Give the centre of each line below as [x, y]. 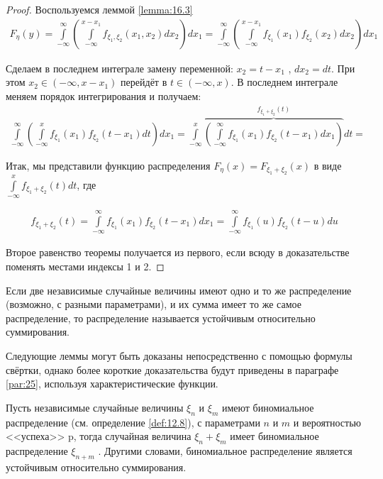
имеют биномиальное [268, 407]
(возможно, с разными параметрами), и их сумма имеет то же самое [154, 304]
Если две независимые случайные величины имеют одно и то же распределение [179, 290]
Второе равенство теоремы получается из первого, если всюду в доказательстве [178, 252]
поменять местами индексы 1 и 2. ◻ [85, 266]
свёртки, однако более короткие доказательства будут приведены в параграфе [172, 369]
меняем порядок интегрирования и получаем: [104, 95]
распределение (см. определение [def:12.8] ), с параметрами [133, 422]
